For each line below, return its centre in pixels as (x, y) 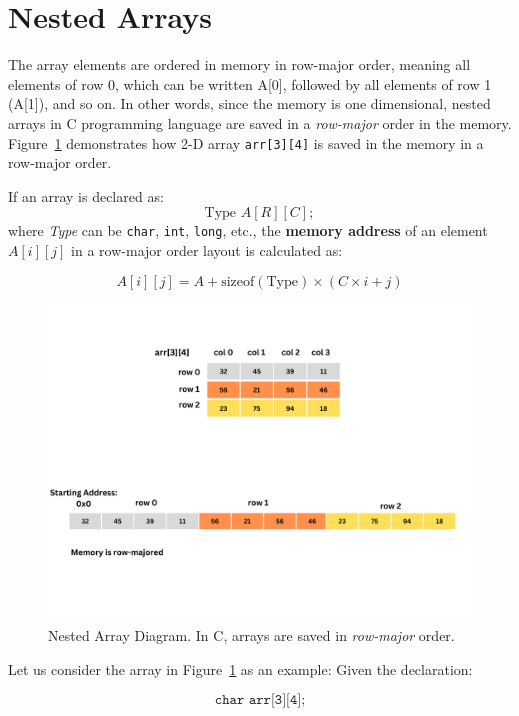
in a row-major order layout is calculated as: (207, 250)
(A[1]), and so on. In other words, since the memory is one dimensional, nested (249, 103)
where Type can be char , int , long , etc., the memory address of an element (248, 230)
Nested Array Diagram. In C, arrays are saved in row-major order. (251, 635)
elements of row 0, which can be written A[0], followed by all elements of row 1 (250, 83)
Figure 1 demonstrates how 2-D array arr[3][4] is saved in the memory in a (246, 142)
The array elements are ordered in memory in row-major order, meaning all (239, 64)
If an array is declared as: (86, 195)
